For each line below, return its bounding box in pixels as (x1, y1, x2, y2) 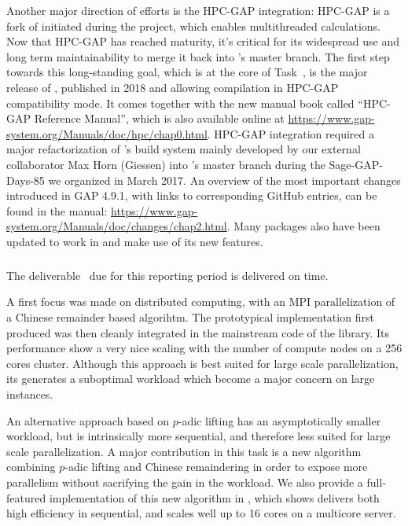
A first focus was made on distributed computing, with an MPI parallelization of (6, 293, 395, 310)
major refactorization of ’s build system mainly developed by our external (6, 141, 361, 157)
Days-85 (6, 171, 45, 188)
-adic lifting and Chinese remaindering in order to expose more (64, 458, 368, 475)
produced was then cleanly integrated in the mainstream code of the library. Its (6, 324, 389, 340)
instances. (6, 386, 53, 403)
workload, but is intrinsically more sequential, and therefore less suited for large (6, 428, 391, 444)
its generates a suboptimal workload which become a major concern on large (6, 370, 375, 387)
